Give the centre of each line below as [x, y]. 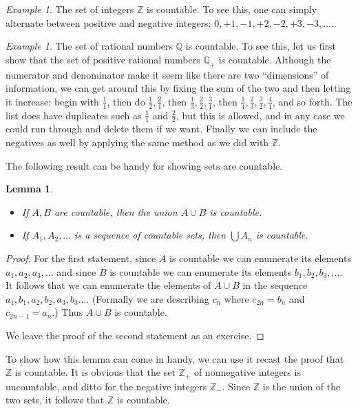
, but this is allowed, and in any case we [260, 115]
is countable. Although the [275, 59]
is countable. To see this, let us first [261, 46]
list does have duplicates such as [74, 115]
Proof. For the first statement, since [81, 258]
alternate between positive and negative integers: [108, 22]
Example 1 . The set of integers [70, 9]
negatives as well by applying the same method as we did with [137, 142]
